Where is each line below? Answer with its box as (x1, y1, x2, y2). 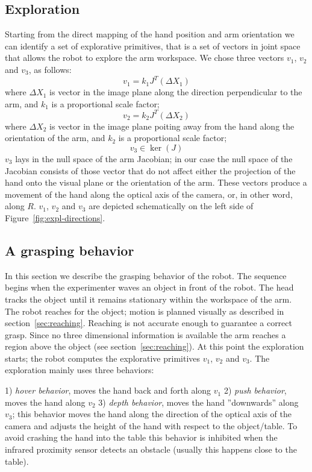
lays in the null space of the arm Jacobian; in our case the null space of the (15, 152, 293, 165)
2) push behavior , (223, 384, 287, 397)
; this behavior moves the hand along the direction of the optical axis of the (12, 407, 292, 420)
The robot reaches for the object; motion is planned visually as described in (5, 304, 284, 317)
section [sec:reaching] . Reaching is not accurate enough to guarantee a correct (5, 316, 292, 329)
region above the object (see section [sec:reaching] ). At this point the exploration (5, 340, 304, 353)
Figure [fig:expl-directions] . (5, 211, 105, 224)
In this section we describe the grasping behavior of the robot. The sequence (5, 269, 287, 282)
